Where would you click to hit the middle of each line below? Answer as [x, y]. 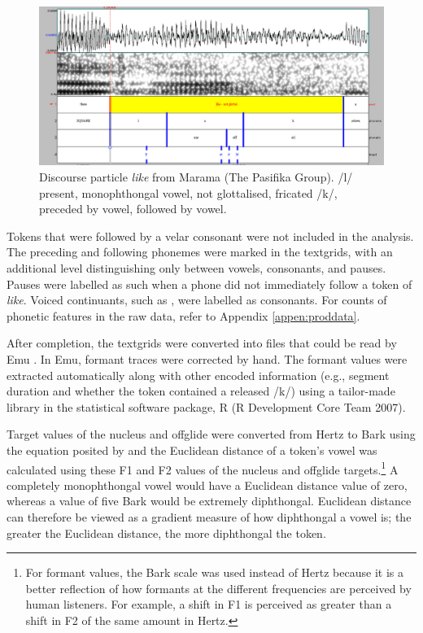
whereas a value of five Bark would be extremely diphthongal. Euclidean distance [209, 501]
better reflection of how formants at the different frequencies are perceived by [218, 588]
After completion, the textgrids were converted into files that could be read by [202, 343]
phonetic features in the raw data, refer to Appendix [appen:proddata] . [183, 315]
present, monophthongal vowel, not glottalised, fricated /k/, [188, 192]
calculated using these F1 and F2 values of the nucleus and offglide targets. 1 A [203, 468]
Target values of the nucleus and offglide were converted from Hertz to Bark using [211, 434]
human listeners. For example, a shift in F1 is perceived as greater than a [209, 604]
